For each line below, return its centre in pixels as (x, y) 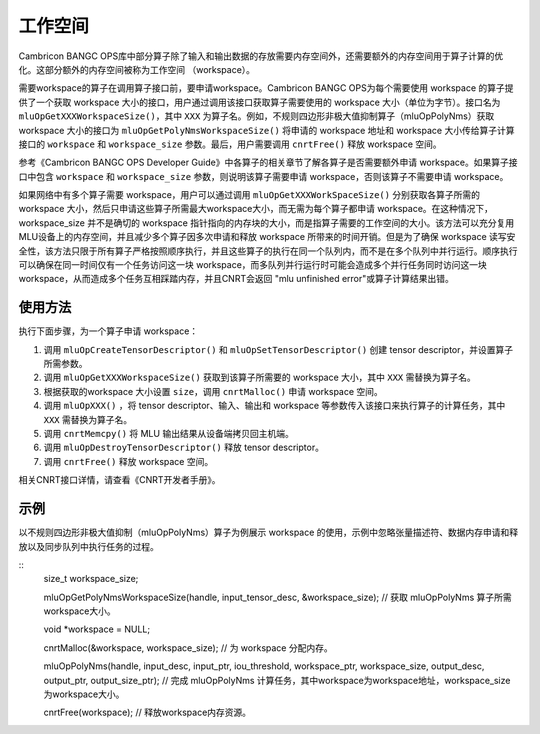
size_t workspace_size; (91, 579)
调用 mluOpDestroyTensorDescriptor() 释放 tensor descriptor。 (184, 447)
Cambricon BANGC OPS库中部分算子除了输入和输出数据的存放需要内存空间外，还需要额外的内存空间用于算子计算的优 (261, 56)
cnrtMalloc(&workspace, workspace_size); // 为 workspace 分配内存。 (188, 647)
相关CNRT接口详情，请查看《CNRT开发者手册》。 (119, 480)
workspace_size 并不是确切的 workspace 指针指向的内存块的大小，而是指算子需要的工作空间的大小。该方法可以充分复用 (266, 222)
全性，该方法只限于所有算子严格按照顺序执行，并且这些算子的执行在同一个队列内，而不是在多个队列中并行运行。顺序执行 (268, 251)
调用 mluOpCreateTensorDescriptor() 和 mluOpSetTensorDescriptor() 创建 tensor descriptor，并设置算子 (278, 349)
